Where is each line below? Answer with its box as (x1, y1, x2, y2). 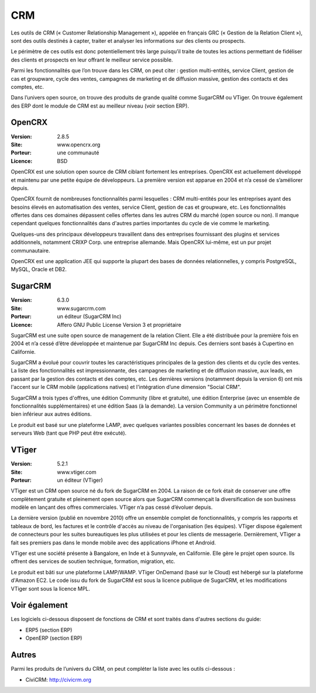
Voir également (11, 600, 68, 611)
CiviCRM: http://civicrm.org (25, 676, 92, 683)
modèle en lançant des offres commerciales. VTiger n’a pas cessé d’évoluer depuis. (11, 504, 213, 511)
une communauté (57, 149, 99, 156)
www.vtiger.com (57, 468, 97, 475)
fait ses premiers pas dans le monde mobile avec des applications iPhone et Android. (11, 539, 217, 546)
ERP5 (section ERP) (25, 626, 73, 633)
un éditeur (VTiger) (57, 477, 104, 484)
